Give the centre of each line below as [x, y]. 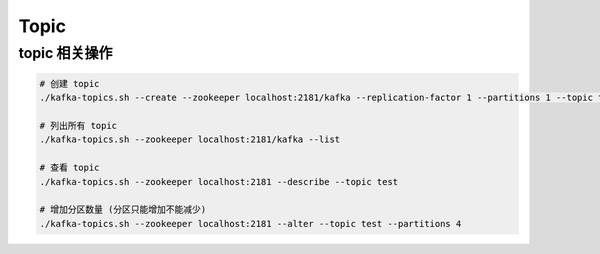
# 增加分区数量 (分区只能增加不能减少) [123, 209]
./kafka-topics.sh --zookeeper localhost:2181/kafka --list [190, 139]
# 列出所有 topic [78, 125]
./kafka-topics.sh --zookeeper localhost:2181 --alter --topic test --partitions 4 [250, 223]
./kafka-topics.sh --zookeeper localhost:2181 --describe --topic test [219, 181]
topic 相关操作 [65, 53]
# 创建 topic [69, 83]
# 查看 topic [69, 168]
